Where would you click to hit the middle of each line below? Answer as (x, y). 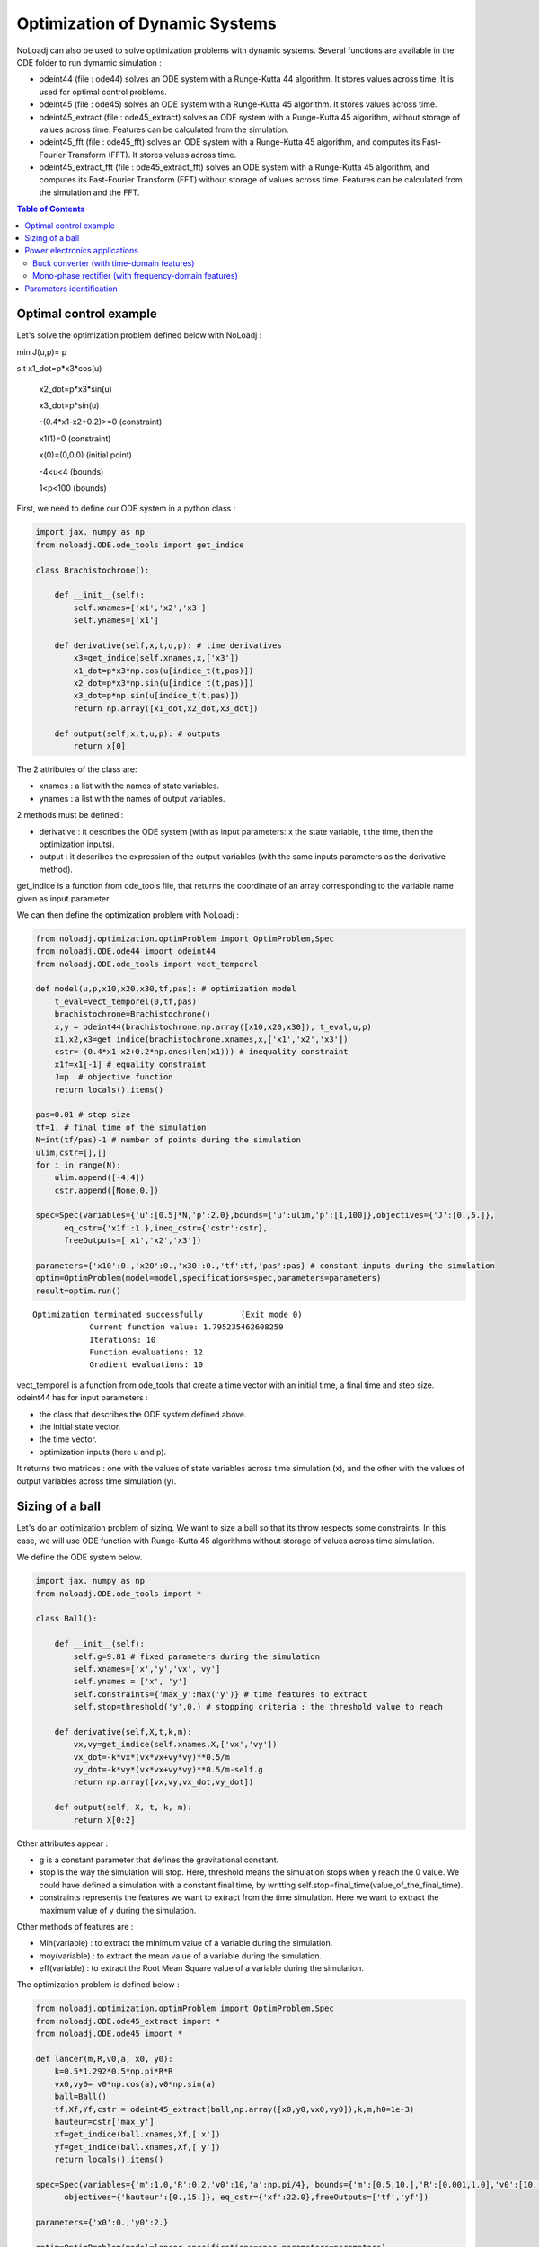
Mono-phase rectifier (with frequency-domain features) (135, 276)
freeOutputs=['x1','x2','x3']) (133, 1241)
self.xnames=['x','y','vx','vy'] (147, 1669)
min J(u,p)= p (42, 351)
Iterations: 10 (123, 1340)
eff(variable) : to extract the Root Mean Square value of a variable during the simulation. (201, 1968)
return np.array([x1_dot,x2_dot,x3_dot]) (166, 708)
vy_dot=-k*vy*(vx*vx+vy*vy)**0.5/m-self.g (168, 1770)
